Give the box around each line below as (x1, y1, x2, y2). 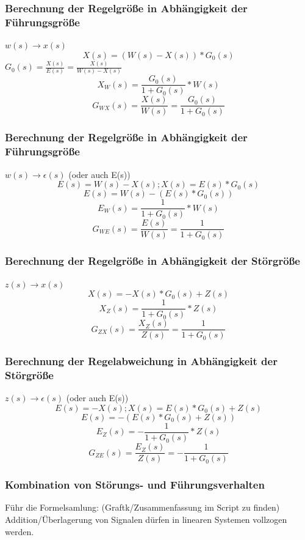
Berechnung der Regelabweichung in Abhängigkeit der (5, 353, 278, 369)
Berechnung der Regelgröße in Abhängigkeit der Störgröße (5, 253, 300, 268)
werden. (5, 525, 34, 538)
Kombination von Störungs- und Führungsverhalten (5, 477, 265, 492)
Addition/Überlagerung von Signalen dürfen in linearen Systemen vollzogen (5, 512, 287, 525)
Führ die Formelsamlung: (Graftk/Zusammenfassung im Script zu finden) (5, 501, 280, 514)
